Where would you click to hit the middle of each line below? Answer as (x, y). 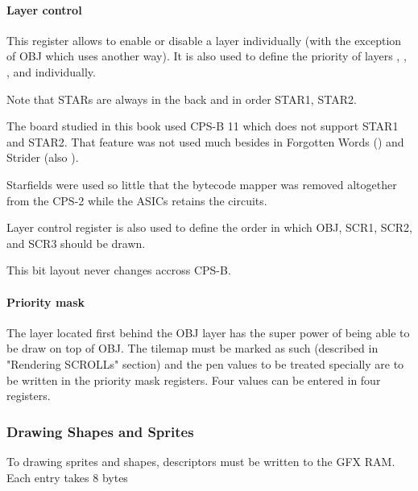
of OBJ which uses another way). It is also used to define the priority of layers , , (207, 56)
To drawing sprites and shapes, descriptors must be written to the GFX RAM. (201, 461)
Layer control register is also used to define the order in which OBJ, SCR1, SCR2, (209, 227)
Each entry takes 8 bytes (67, 477)
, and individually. (51, 71)
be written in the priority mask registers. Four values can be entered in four (194, 380)
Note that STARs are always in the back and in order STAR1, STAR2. (182, 99)
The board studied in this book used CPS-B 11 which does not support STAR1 (203, 126)
